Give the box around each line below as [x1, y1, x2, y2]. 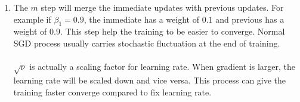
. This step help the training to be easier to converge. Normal [60, 25, 285, 38]
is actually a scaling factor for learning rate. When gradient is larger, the [29, 60, 295, 73]
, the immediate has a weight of [83, 13, 199, 25]
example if [13, 13, 51, 25]
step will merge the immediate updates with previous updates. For [41, 1, 284, 13]
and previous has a [215, 13, 284, 25]
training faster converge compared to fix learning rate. [13, 85, 212, 98]
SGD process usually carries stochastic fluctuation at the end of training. [13, 36, 280, 49]
